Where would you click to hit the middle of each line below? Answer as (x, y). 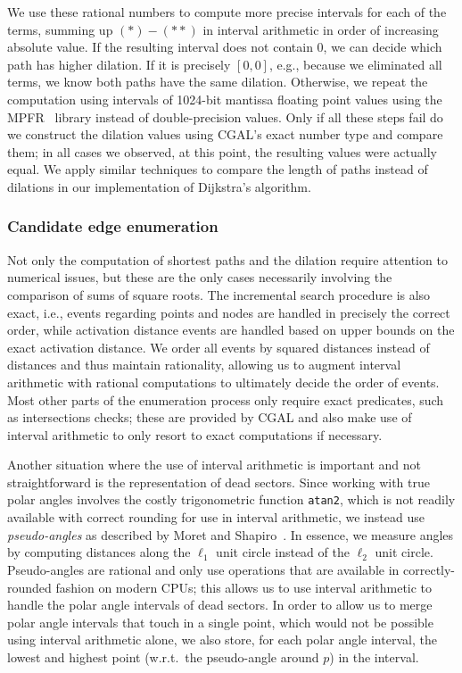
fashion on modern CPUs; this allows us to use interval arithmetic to (244, 587)
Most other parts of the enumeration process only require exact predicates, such (226, 399)
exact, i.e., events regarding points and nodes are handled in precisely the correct (229, 312)
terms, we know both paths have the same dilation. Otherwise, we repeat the (218, 82)
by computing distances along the (99, 552)
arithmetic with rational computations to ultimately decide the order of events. (223, 382)
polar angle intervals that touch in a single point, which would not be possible (220, 622)
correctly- (429, 569)
